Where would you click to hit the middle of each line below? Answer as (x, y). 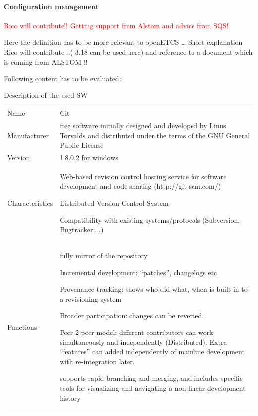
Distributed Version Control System (114, 203)
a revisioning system (91, 298)
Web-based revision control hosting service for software (143, 176)
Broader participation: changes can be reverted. (132, 315)
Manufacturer (28, 135)
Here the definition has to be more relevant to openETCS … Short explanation (123, 42)
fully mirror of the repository (104, 256)
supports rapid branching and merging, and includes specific (151, 378)
